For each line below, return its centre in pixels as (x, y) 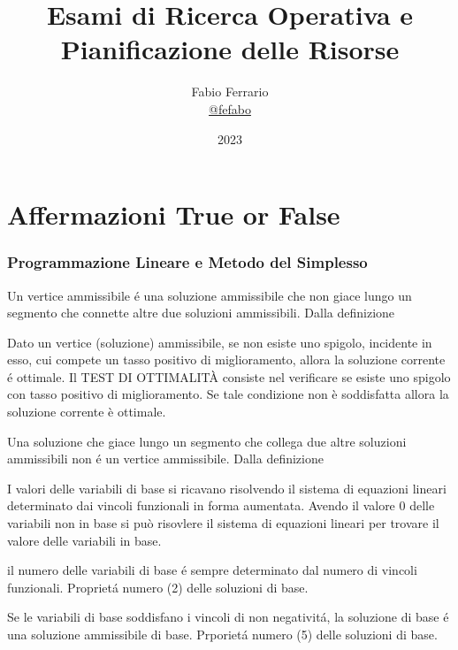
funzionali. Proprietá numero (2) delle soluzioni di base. (158, 587)
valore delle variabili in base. (84, 540)
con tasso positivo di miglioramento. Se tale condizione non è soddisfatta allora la (228, 394)
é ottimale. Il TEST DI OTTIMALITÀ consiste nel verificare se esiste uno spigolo (229, 376)
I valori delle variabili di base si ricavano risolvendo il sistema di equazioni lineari (227, 488)
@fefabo (230, 108)
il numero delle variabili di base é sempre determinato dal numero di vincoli (212, 570)
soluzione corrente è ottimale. (87, 412)
